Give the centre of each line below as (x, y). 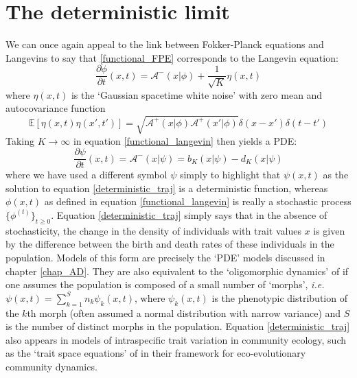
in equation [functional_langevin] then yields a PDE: (185, 140)
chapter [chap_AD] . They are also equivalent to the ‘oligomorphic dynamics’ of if (177, 271)
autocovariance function (56, 108)
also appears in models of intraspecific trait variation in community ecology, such (176, 339)
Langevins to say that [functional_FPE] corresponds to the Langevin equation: (172, 57)
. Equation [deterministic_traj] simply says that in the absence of (189, 214)
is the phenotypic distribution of (279, 297)
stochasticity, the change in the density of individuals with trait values (153, 230)
